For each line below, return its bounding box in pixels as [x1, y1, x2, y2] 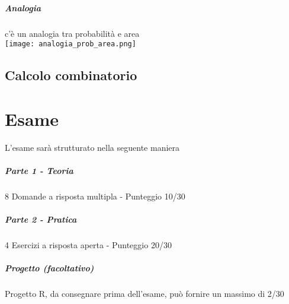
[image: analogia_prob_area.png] [5, 40, 136, 49]
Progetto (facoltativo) [5, 262, 94, 274]
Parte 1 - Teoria [5, 164, 73, 176]
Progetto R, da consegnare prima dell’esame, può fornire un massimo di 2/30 [5, 287, 284, 300]
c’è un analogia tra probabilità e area [5, 27, 140, 39]
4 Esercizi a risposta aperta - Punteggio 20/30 [5, 239, 172, 251]
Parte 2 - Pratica [5, 213, 77, 226]
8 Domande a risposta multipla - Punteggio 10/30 [5, 189, 185, 202]
